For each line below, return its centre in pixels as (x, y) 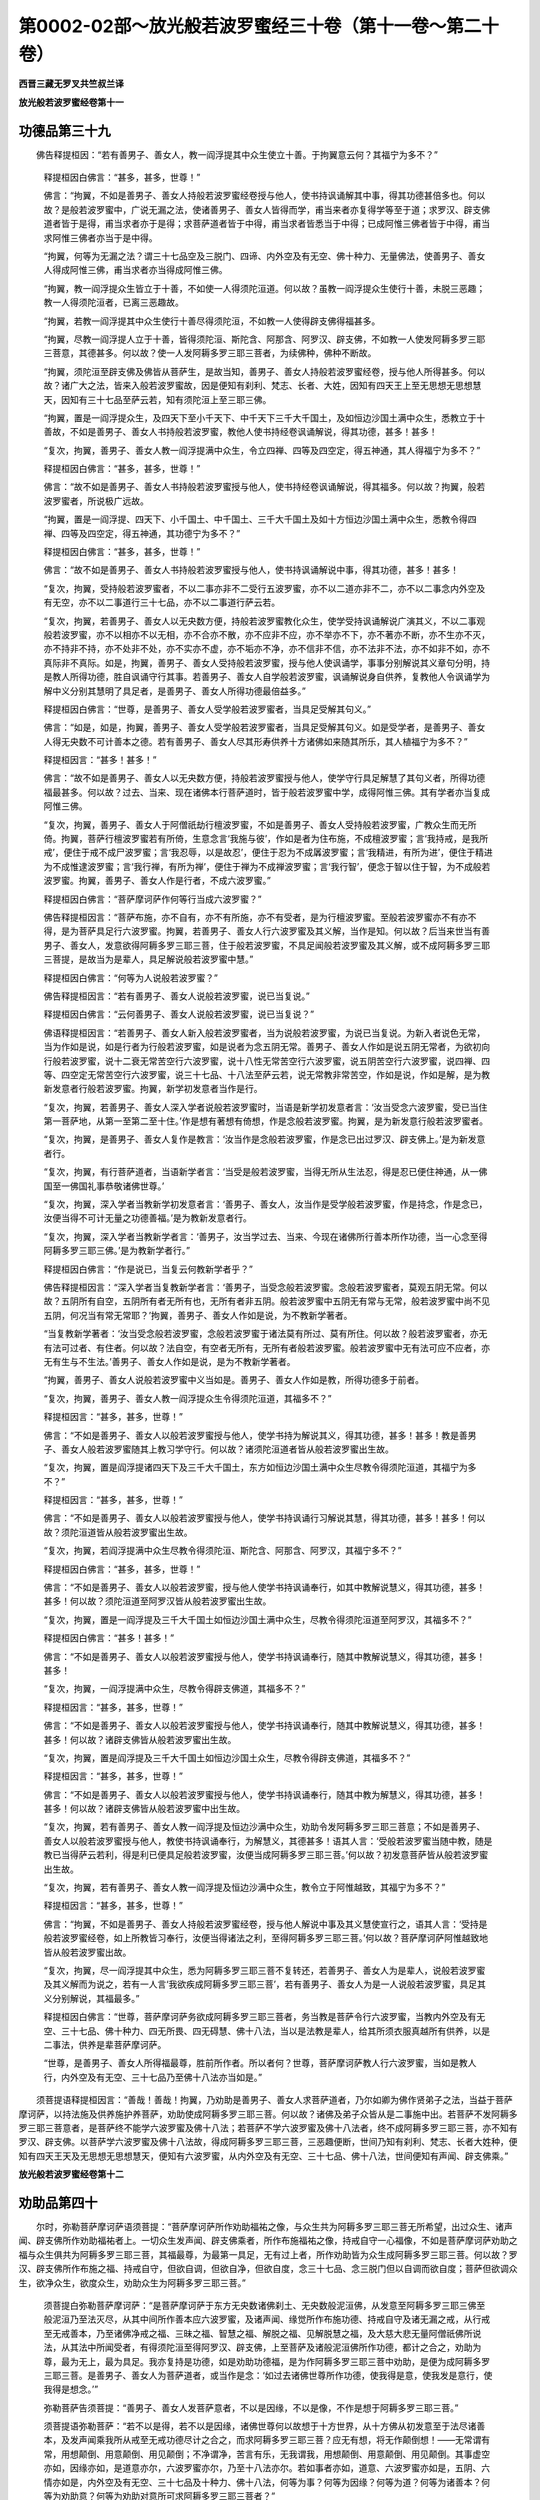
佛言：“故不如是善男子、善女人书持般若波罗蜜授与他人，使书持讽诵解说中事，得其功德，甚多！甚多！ (251, 570)
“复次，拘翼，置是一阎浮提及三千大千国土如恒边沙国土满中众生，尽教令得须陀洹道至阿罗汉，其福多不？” (257, 1619)
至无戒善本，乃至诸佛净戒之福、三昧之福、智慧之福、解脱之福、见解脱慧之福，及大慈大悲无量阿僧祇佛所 (258, 2333)
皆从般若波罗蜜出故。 (87, 1952)
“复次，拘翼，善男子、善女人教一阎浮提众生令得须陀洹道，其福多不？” (187, 1398)
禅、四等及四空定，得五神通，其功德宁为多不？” (142, 533)
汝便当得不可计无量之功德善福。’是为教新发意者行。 (147, 1218)
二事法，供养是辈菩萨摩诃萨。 (105, 2044)
